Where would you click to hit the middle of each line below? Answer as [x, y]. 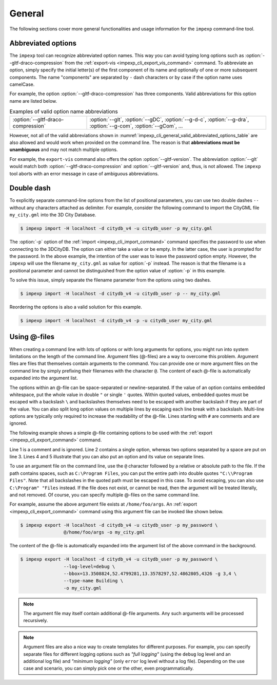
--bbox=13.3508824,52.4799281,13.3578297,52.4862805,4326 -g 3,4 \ [150, 573]
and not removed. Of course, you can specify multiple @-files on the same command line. [104, 495]
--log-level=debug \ [89, 566]
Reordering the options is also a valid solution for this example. [76, 307]
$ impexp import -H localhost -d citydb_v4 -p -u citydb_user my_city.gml [116, 321]
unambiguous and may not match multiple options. [64, 150]
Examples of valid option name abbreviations [64, 112]
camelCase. [22, 84]
